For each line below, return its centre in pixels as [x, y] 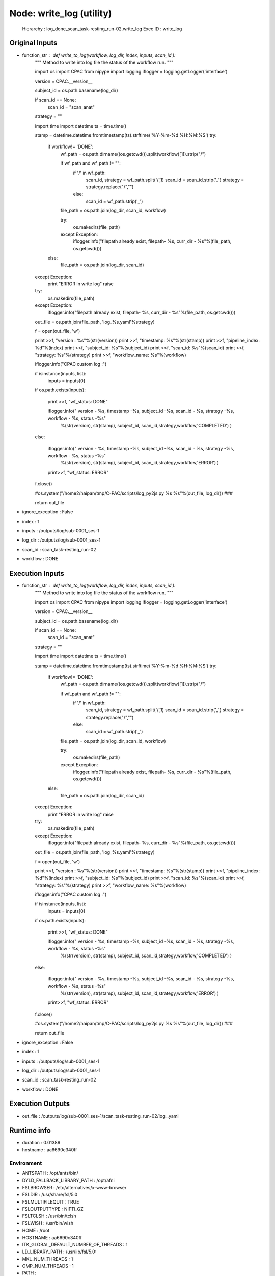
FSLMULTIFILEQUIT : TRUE [51, 1201]
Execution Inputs [37, 573]
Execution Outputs [40, 1104]
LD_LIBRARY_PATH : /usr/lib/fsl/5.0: [59, 1252]
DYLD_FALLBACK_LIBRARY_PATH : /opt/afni [68, 1180]
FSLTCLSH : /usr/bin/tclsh [49, 1216]
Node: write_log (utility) [61, 13]
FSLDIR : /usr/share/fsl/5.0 [50, 1195]
